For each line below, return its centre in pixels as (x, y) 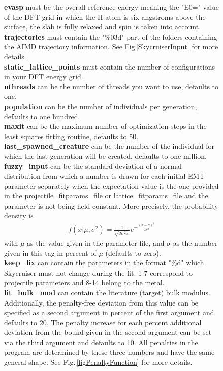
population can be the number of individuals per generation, (101, 106)
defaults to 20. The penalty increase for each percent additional (103, 322)
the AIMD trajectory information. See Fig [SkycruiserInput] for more (111, 46)
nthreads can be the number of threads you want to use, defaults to (112, 86)
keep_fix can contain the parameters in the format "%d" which (104, 263)
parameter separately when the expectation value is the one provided (112, 185)
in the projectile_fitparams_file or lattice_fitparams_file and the (106, 196)
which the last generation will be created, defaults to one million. (105, 156)
